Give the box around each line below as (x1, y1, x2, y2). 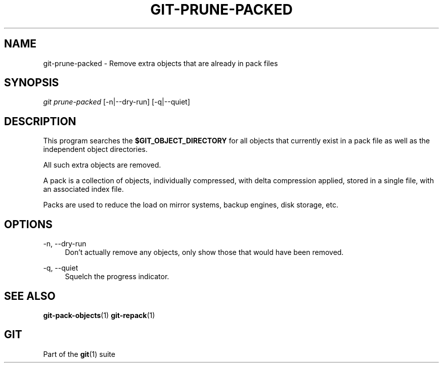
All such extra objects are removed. (43, 161, 161, 170)
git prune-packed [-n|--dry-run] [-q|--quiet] (43, 97, 190, 107)
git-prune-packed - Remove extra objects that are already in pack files (43, 59, 278, 68)
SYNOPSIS (4, 76, 59, 89)
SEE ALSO (4, 289, 56, 302)
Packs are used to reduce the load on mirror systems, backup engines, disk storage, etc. (43, 200, 338, 209)
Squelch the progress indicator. (65, 272, 169, 281)
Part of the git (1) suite (43, 349, 115, 358)
